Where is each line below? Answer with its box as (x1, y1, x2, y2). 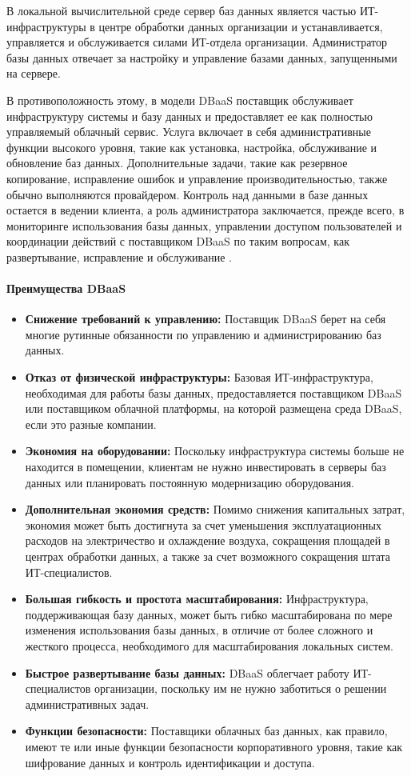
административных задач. (25, 695, 150, 712)
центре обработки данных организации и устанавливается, (98, 18, 383, 34)
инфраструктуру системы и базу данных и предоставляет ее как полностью (6, 107, 373, 124)
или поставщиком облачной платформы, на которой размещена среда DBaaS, (25, 400, 402, 417)
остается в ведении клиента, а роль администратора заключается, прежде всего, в (6, 202, 405, 218)
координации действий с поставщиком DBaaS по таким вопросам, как (6, 233, 349, 250)
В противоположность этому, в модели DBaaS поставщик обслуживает (6, 91, 353, 108)
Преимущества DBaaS (6, 280, 126, 297)
